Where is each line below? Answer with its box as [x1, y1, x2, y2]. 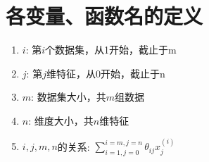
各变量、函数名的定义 [6, 1, 203, 30]
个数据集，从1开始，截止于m [45, 42, 177, 57]
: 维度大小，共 [28, 113, 94, 127]
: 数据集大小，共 [31, 89, 106, 104]
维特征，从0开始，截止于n [46, 66, 165, 80]
